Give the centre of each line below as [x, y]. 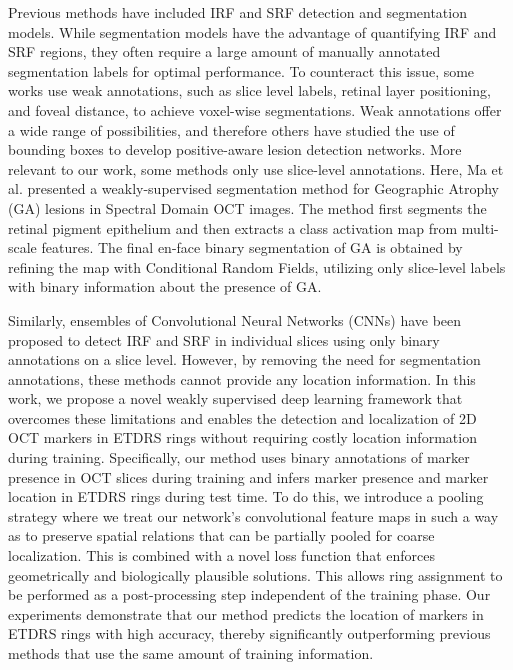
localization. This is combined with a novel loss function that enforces [222, 555]
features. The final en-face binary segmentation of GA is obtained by [252, 247]
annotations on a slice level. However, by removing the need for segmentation [244, 359]
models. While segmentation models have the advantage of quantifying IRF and [252, 31]
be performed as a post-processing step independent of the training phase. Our [249, 594]
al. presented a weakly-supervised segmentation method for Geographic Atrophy [253, 188]
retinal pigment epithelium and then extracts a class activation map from [233, 227]
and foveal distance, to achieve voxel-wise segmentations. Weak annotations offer [255, 109]
